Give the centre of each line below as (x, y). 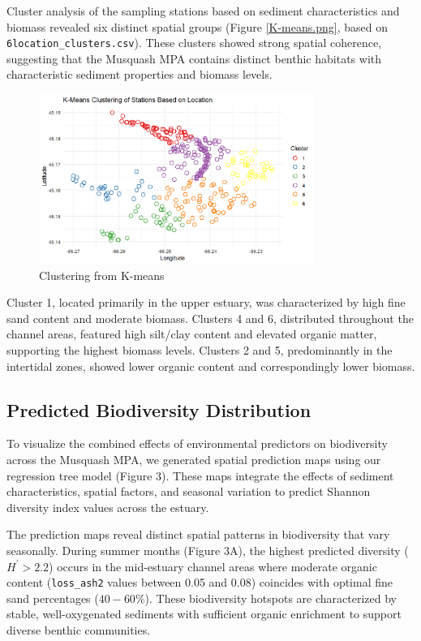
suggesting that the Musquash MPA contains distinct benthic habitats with (194, 58)
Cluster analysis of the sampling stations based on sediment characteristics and (203, 11)
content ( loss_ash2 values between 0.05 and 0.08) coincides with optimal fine (200, 582)
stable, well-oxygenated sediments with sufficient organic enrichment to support (204, 614)
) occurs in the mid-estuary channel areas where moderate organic (213, 566)
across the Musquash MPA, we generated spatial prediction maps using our (194, 459)
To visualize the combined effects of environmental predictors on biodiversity (197, 443)
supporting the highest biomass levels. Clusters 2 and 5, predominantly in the (200, 350)
